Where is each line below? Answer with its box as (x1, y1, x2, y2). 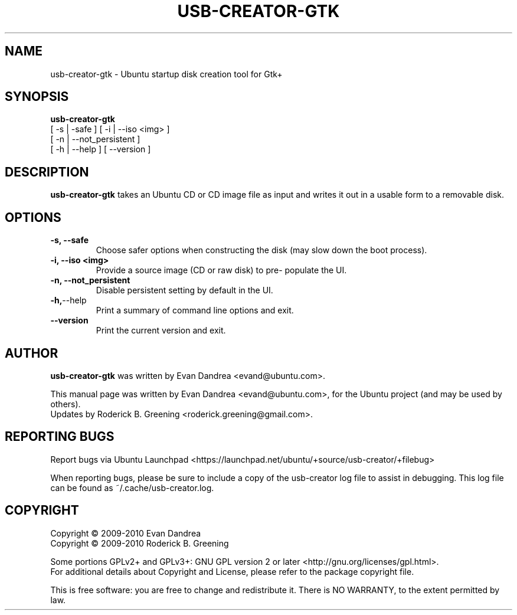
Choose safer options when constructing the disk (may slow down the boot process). (96, 245, 427, 256)
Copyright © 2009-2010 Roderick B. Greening (50, 538, 229, 548)
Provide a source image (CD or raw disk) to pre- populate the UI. (96, 265, 347, 276)
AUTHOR (5, 345, 58, 361)
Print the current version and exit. (96, 325, 226, 336)
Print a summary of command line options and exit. (96, 305, 294, 316)
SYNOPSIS (5, 89, 69, 104)
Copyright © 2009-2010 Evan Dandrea (50, 528, 201, 538)
